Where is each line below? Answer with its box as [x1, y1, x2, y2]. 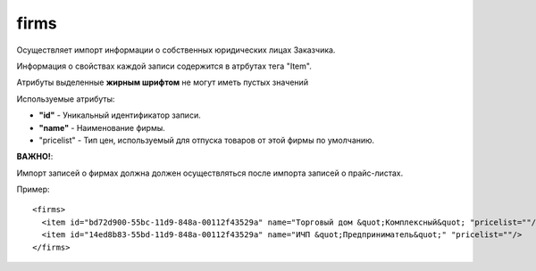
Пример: [16, 184, 50, 195]
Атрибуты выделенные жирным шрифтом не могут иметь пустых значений [16, 77, 308, 88]
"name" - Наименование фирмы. [38, 122, 165, 133]
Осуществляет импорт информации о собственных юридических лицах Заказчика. [16, 45, 336, 55]
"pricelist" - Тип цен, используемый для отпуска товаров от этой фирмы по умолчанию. [38, 135, 375, 145]
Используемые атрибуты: [16, 94, 115, 104]
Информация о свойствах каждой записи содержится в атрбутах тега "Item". [16, 61, 312, 71]
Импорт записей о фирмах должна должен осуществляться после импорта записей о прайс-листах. [16, 168, 404, 178]
